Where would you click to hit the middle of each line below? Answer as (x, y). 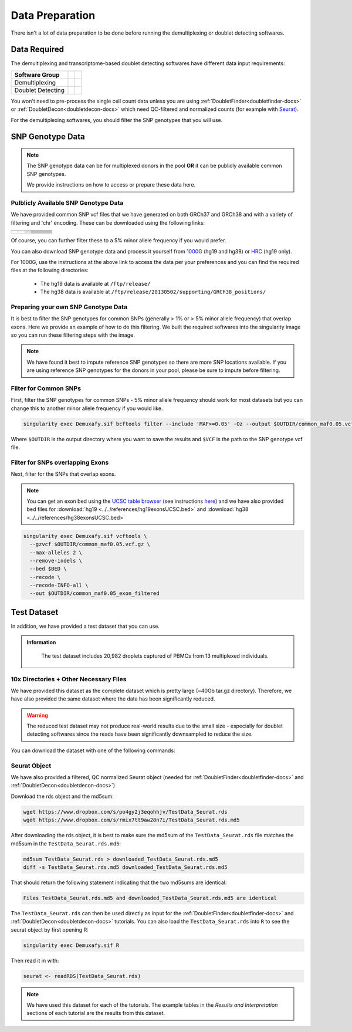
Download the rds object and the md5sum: (62, 796)
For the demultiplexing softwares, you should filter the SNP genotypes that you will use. (117, 120)
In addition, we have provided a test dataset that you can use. (85, 626)
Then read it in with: (35, 960)
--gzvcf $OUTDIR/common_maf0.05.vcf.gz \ (90, 544)
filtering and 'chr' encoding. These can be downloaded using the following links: (108, 222)
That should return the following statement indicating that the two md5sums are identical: (119, 882)
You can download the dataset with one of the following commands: (93, 750)
